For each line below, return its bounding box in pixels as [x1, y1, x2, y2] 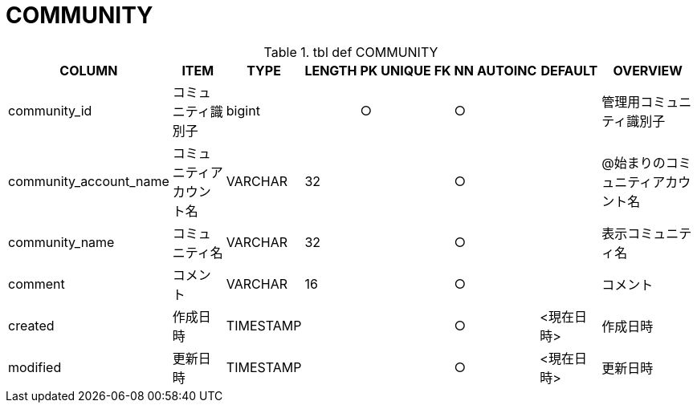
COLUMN [59, 62, 118, 79]
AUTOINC [476, 62, 537, 79]
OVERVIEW [613, 62, 683, 79]
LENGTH [304, 62, 357, 79]
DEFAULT [540, 62, 598, 79]
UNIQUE [381, 62, 431, 79]
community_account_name [8, 172, 169, 189]
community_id [8, 102, 92, 119]
